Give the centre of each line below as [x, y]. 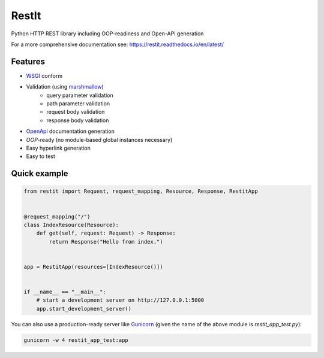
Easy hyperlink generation [58, 148]
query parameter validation [80, 95]
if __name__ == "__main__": [65, 292]
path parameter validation [78, 104]
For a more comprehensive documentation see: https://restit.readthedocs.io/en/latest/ [118, 44]
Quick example [40, 174]
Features [28, 61]
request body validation [76, 112]
